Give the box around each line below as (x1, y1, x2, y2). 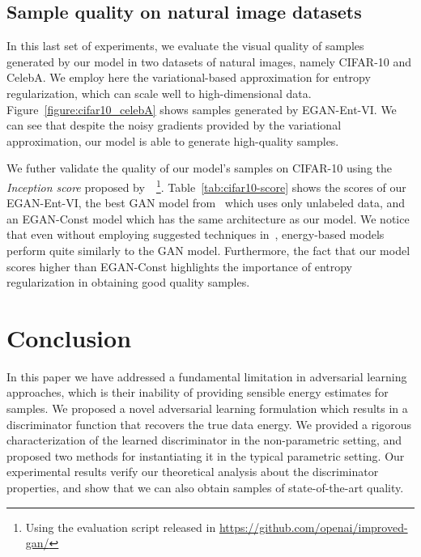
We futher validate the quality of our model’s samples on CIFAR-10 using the (6, 159, 392, 176)
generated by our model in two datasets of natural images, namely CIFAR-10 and (6, 53, 412, 70)
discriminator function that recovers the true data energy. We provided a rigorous (6, 415, 411, 432)
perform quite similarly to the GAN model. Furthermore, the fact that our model (6, 241, 410, 258)
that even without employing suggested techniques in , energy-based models (6, 226, 385, 243)
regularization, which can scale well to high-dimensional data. (6, 84, 312, 101)
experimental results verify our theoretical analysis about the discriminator (6, 463, 379, 480)
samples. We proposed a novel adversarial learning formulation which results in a (6, 400, 408, 417)
